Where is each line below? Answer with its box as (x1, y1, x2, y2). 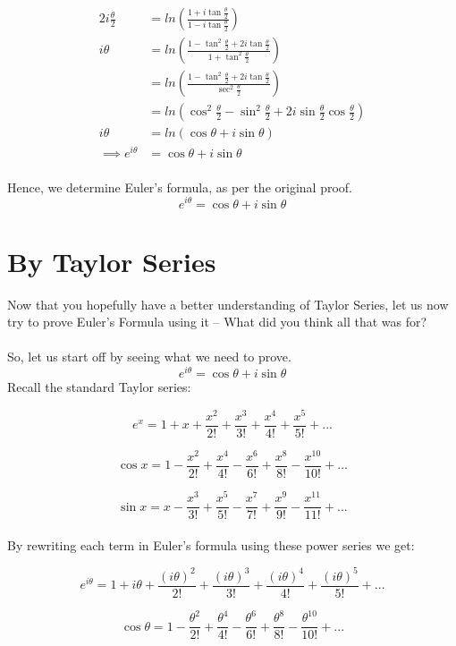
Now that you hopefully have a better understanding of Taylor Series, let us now (7, 294, 449, 313)
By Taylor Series (7, 242, 216, 279)
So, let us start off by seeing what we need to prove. (7, 347, 291, 366)
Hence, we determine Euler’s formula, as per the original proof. (7, 177, 352, 196)
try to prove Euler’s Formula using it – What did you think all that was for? (7, 312, 427, 331)
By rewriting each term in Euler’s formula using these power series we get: (7, 535, 415, 554)
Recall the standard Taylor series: (7, 378, 191, 396)
